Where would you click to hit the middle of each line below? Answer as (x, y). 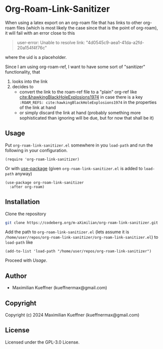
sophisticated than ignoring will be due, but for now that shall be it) (87, 118)
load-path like (19, 242)
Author (16, 276)
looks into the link (30, 81)
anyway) (24, 174)
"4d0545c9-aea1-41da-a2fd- (115, 42)
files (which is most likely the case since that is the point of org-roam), (87, 27)
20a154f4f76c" (32, 48)
